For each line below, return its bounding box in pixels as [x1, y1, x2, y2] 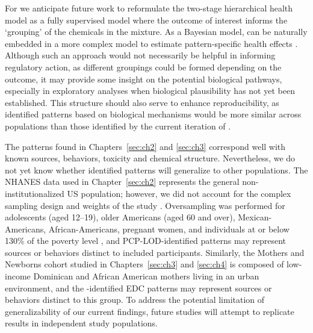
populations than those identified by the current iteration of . [5, 119, 231, 132]
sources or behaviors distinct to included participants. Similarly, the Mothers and [5, 246, 305, 258]
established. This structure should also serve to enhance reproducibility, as [5, 96, 279, 108]
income [5, 270, 31, 282]
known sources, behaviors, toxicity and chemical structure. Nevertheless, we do [5, 152, 296, 164]
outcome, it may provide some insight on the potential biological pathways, [5, 72, 282, 85]
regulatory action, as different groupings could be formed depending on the [5, 60, 282, 73]
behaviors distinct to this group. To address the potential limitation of [5, 293, 265, 306]
